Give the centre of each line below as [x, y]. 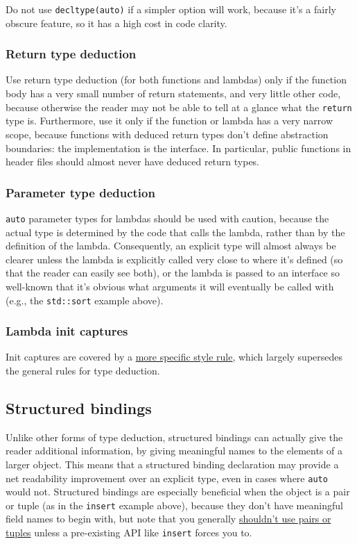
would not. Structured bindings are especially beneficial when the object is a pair [178, 492]
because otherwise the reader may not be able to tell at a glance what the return [179, 107]
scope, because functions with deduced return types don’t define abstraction [167, 134]
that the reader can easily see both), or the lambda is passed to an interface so [173, 273]
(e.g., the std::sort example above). [85, 300]
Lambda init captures [67, 331]
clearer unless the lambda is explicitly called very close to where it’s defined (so [174, 259]
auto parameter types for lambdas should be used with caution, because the [167, 218]
